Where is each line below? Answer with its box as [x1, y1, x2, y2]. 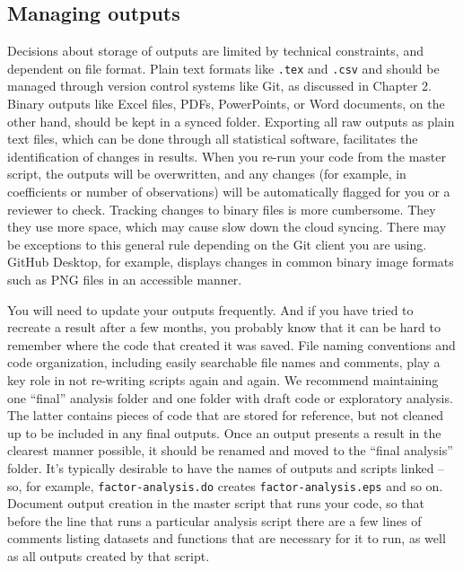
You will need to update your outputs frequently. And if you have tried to [7, 300, 414, 319]
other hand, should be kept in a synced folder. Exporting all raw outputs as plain [7, 111, 455, 130]
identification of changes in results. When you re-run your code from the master [7, 146, 446, 165]
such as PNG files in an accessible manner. [7, 269, 242, 288]
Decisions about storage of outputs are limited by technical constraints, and [7, 41, 424, 60]
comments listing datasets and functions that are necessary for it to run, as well [7, 529, 446, 548]
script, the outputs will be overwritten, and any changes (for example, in [7, 164, 406, 183]
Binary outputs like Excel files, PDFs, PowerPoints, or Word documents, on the [7, 94, 445, 113]
